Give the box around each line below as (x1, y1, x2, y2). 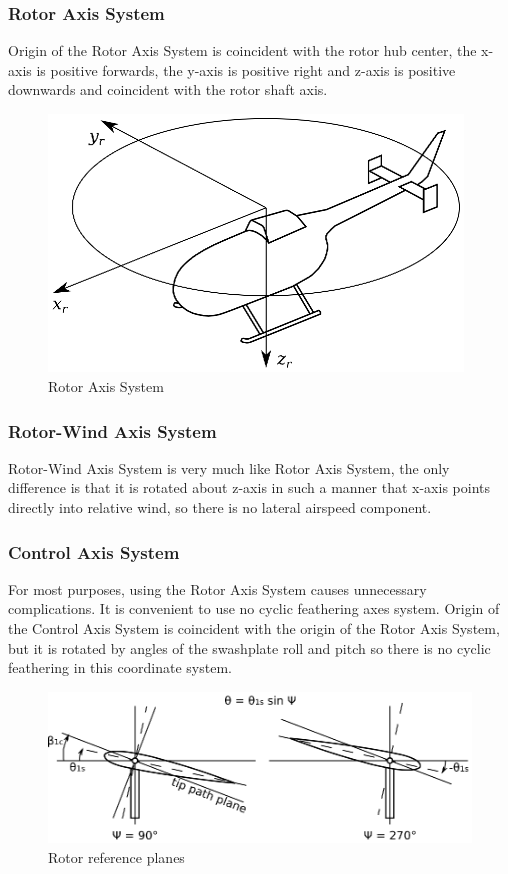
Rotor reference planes (48, 847, 185, 868)
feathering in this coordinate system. (8, 657, 232, 678)
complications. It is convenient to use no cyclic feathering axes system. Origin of (8, 598, 500, 619)
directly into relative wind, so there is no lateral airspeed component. (8, 497, 432, 518)
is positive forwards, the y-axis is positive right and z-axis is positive (36, 59, 456, 80)
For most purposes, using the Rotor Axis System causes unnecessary (8, 578, 427, 599)
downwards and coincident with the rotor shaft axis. (8, 79, 328, 100)
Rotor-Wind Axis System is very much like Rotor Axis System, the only (8, 457, 450, 478)
